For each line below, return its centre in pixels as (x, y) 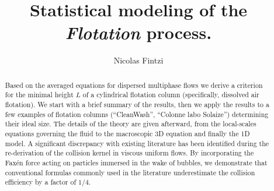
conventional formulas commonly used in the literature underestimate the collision (130, 172)
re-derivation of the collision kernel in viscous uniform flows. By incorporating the (129, 153)
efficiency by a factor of (41, 182)
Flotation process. (138, 33)
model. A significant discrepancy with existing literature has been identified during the (137, 143)
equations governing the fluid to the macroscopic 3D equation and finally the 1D (127, 133)
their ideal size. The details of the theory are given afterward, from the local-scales (131, 124)
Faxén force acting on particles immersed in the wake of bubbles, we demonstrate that (136, 162)
